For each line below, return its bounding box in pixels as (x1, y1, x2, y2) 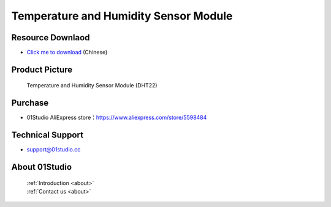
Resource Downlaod (11, 32, 90, 43)
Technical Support (11, 130, 84, 140)
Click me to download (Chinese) (26, 49, 108, 56)
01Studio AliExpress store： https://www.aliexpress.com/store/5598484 (26, 114, 207, 122)
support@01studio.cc (26, 146, 81, 153)
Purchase (11, 98, 49, 108)
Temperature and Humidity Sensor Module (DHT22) (26, 82, 158, 89)
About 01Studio (11, 162, 72, 172)
